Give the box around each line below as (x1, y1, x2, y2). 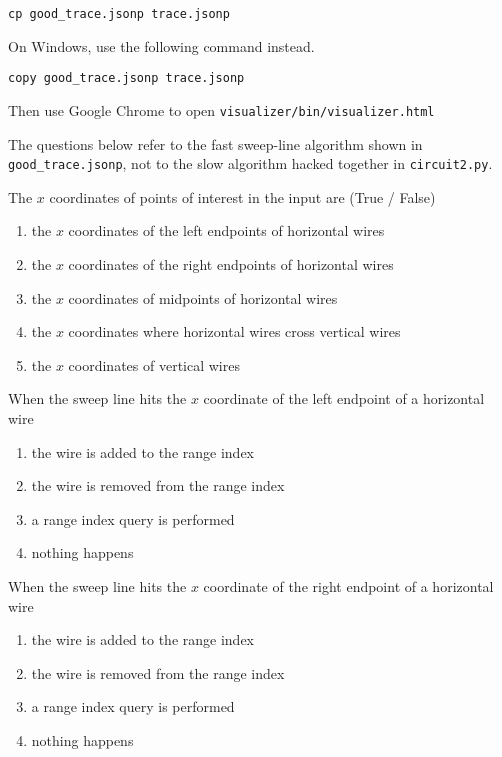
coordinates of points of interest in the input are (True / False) (49, 186, 436, 207)
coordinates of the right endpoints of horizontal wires (68, 254, 394, 274)
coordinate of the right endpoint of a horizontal (203, 575, 494, 596)
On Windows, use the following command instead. (8, 35, 315, 56)
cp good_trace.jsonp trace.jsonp (8, 7, 230, 21)
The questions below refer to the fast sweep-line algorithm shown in (8, 133, 423, 154)
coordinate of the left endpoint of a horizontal (203, 388, 485, 409)
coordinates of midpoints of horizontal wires (68, 287, 338, 308)
